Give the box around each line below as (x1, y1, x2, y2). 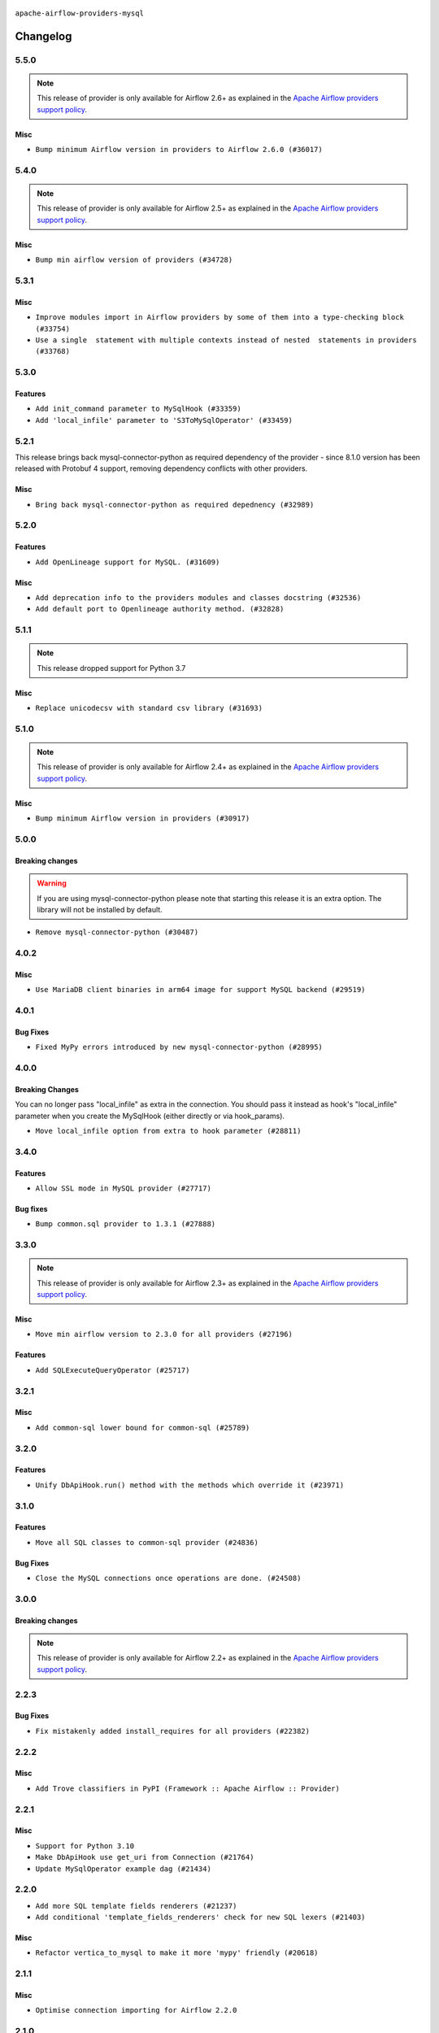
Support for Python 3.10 (35, 1841, 134, 1850)
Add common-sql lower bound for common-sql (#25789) (35, 1423, 250, 1432)
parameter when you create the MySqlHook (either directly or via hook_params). (15, 1111, 285, 1121)
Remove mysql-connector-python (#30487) (35, 928, 199, 937)
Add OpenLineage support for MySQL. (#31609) (35, 557, 220, 567)
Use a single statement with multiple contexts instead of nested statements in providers (35, 336, 418, 345)
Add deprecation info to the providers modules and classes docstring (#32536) (35, 594, 362, 602)
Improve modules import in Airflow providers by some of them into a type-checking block (35, 313, 404, 322)
